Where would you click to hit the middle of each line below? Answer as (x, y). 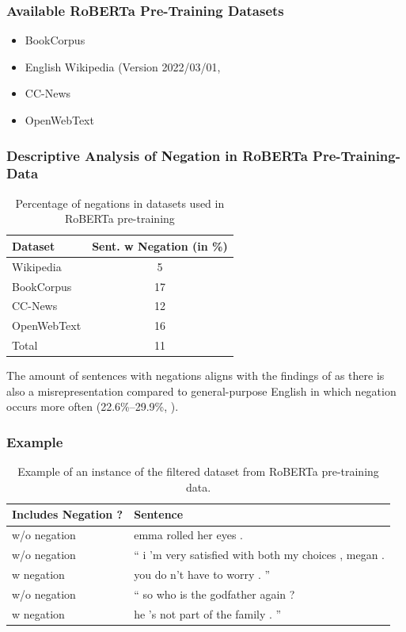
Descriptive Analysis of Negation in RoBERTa (157, 155)
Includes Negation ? (68, 514)
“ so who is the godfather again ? (214, 594)
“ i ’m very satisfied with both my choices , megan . (259, 555)
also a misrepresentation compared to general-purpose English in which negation (201, 391)
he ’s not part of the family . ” (208, 613)
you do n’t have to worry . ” (202, 574)
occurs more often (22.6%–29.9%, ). (93, 406)
